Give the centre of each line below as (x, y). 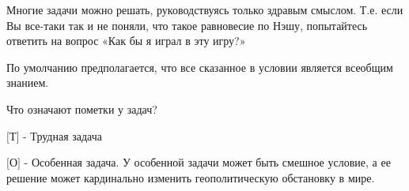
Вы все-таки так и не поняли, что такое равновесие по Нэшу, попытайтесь (187, 25)
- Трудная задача (63, 135)
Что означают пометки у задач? (82, 109)
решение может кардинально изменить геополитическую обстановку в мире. (191, 177)
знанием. (28, 82)
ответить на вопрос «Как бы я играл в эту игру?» (126, 41)
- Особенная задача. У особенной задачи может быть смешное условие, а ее (207, 162)
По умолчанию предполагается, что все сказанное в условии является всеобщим (200, 67)
